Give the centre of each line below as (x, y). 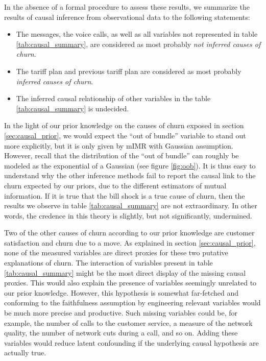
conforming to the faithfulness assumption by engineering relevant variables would (132, 303)
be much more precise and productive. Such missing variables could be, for (121, 313)
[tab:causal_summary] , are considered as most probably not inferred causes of (138, 44)
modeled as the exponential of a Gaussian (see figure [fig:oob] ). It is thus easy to (130, 165)
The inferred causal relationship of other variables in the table (113, 98)
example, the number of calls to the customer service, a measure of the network (128, 322)
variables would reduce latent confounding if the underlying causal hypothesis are (131, 342)
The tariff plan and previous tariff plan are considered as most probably (129, 71)
